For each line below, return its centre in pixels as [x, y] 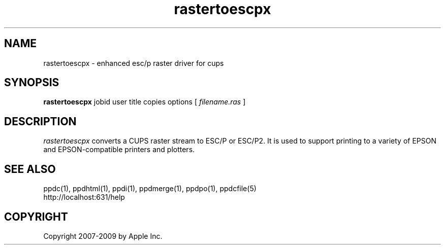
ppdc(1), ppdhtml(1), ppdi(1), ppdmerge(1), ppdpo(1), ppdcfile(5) [150, 189]
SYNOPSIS [32, 83]
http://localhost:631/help [84, 197]
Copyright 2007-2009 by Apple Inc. [103, 236]
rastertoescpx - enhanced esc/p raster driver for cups [134, 63]
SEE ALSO [30, 169]
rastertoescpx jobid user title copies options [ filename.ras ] [145, 102]
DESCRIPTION [40, 121]
